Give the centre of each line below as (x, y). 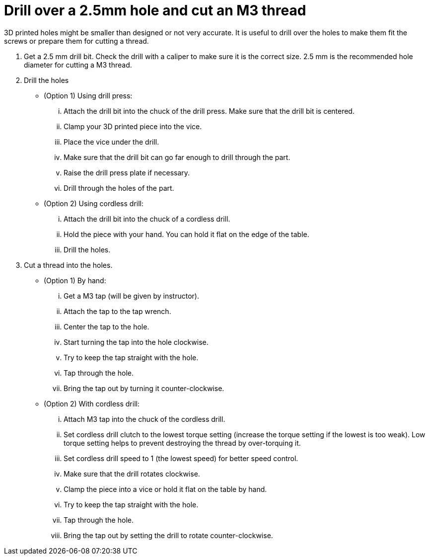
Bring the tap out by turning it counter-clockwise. (144, 388)
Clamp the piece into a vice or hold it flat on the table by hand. (165, 489)
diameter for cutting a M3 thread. (78, 65)
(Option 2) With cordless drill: (92, 403)
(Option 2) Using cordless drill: (94, 203)
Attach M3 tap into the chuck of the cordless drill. (144, 419)
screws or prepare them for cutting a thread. (76, 41)
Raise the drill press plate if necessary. (127, 172)
